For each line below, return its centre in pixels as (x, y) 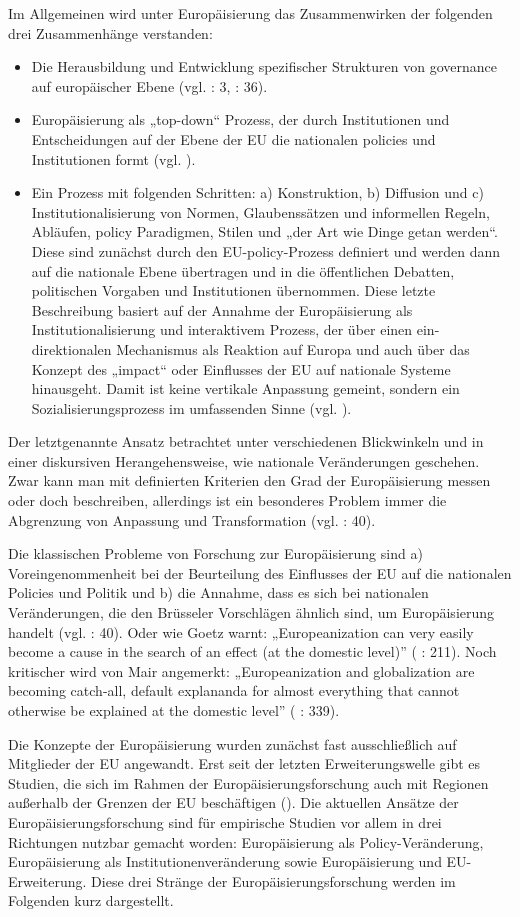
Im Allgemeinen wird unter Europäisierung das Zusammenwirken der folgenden (250, 13)
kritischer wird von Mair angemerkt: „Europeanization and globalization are (241, 670)
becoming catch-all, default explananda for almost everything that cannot (234, 690)
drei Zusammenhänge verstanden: (110, 32)
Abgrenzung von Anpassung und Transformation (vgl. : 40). (192, 519)
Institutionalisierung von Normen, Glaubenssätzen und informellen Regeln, (260, 211)
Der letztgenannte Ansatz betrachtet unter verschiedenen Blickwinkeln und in (246, 441)
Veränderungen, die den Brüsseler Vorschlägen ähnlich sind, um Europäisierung (251, 612)
